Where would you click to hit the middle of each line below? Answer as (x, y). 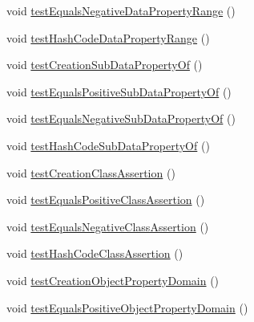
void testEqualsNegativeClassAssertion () (108, 226)
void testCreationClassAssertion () (91, 172)
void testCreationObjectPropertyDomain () (113, 280)
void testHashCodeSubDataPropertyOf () (108, 145)
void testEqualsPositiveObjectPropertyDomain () (127, 307)
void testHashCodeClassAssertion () (95, 253)
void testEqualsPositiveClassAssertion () (106, 200)
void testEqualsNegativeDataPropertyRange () (121, 10)
